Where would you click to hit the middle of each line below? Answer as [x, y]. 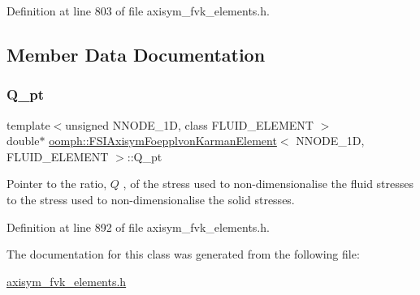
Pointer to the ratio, [57, 184]
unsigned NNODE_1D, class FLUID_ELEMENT [189, 124]
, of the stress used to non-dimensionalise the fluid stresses [268, 184]
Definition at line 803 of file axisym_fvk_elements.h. [138, 11]
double [23, 141]
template [28, 124]
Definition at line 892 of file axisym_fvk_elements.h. [138, 227]
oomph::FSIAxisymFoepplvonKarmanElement [163, 141]
